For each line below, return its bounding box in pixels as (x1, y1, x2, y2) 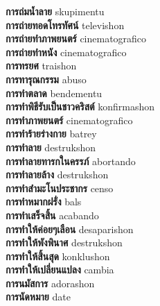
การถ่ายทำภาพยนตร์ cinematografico (6, 31, 147, 46)
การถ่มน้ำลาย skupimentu (6, 4, 105, 18)
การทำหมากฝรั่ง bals (6, 194, 82, 209)
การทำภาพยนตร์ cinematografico (6, 112, 133, 127)
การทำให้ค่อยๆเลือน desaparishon (6, 221, 134, 236)
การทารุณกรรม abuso (6, 71, 87, 86)
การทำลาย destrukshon (6, 139, 96, 154)
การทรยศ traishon (6, 58, 77, 73)
